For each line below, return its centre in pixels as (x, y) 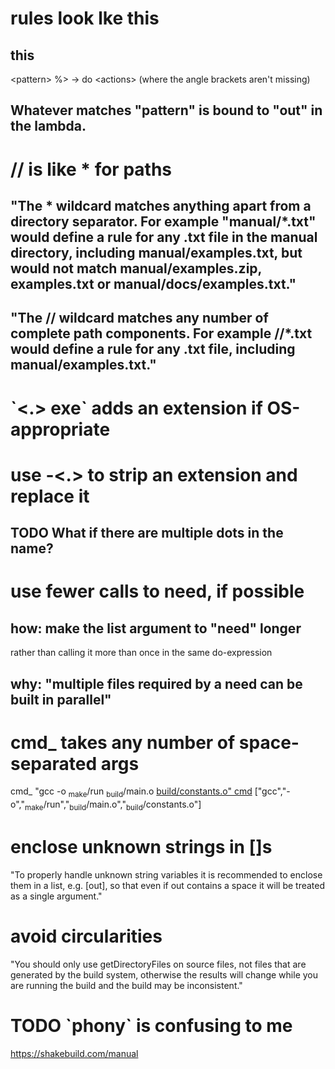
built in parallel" (61, 699)
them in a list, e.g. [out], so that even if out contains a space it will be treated (168, 885)
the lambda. (48, 126)
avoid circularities (86, 936)
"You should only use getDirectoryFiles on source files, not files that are (158, 964)
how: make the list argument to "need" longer (156, 628)
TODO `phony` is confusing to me (151, 1026)
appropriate (60, 429)
